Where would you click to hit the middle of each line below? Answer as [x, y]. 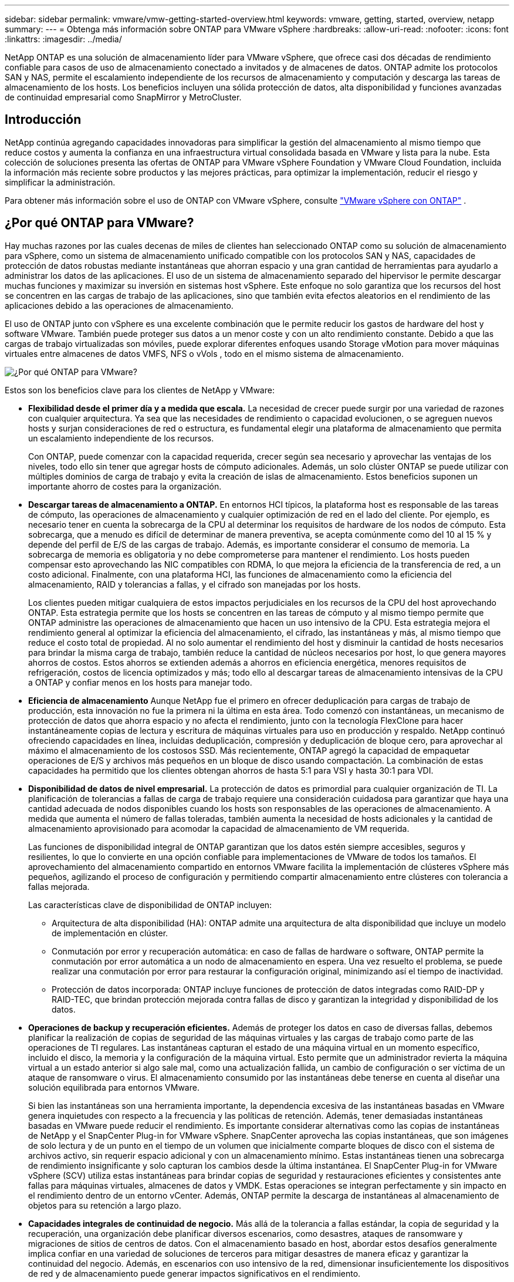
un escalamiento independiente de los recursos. [121, 438]
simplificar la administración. [60, 182]
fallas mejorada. [59, 886]
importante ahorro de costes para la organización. [125, 486]
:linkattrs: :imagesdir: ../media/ [63, 39]
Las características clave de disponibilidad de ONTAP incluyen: [150, 905]
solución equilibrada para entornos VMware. [114, 1087]
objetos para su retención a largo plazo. [105, 1205]
